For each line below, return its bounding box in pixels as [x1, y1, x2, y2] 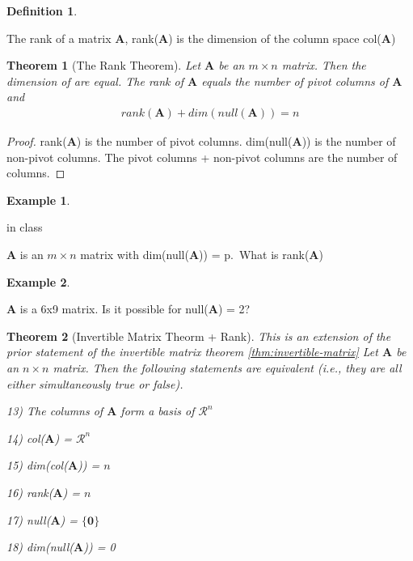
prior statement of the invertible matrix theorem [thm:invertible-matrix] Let [6, 343, 378, 360]
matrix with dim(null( [80, 245, 189, 262]
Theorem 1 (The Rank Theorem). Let [6, 57, 201, 74]
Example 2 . [6, 273, 70, 290]
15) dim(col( [6, 457, 68, 474]
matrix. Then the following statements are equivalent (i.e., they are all [53, 359, 402, 376]
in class [6, 219, 43, 236]
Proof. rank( [6, 133, 67, 149]
